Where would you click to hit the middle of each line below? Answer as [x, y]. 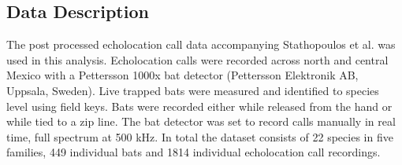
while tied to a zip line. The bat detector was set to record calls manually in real [201, 121]
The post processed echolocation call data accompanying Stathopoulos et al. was [201, 44]
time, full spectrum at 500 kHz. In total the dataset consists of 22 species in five [200, 136]
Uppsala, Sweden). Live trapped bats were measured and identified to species [193, 90]
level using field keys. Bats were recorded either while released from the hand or [199, 106]
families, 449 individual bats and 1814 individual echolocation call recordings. [194, 152]
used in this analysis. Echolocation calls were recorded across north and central [197, 59]
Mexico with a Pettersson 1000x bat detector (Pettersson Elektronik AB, [182, 75]
